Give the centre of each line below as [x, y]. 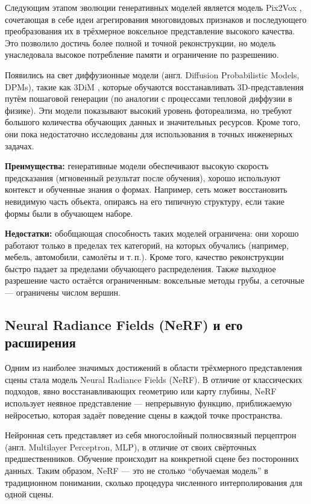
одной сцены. [30, 494]
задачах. [20, 145]
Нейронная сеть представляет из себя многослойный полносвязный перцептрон [151, 435]
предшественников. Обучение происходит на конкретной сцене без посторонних [152, 459]
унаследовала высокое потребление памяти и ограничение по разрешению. [142, 54]
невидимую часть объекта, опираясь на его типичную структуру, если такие [145, 201]
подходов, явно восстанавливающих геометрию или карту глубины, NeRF [141, 391]
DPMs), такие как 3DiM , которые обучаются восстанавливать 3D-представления [154, 86]
